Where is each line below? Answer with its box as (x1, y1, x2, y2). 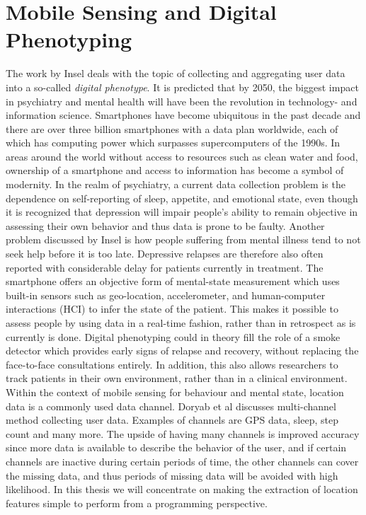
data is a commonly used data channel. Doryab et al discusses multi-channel (6, 398, 336, 413)
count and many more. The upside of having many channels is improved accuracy (6, 426, 360, 441)
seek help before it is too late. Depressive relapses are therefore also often (6, 246, 324, 261)
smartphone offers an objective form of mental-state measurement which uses (6, 274, 340, 289)
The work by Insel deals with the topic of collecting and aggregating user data (6, 66, 345, 81)
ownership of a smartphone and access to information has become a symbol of (6, 163, 344, 178)
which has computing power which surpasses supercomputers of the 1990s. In (6, 135, 341, 150)
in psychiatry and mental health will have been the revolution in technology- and (6, 93, 358, 108)
